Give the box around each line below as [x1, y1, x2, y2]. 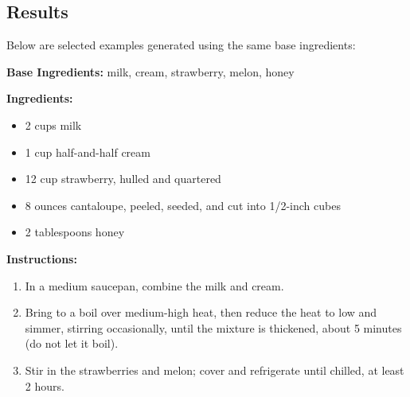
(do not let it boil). [25, 335, 119, 352]
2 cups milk [25, 116, 82, 133]
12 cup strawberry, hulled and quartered [25, 170, 221, 187]
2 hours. [25, 377, 64, 394]
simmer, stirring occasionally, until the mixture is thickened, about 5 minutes [25, 319, 402, 336]
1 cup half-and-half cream [25, 143, 150, 160]
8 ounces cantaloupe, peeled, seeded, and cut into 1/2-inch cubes [25, 197, 341, 213]
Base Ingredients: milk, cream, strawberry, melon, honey [6, 63, 295, 80]
